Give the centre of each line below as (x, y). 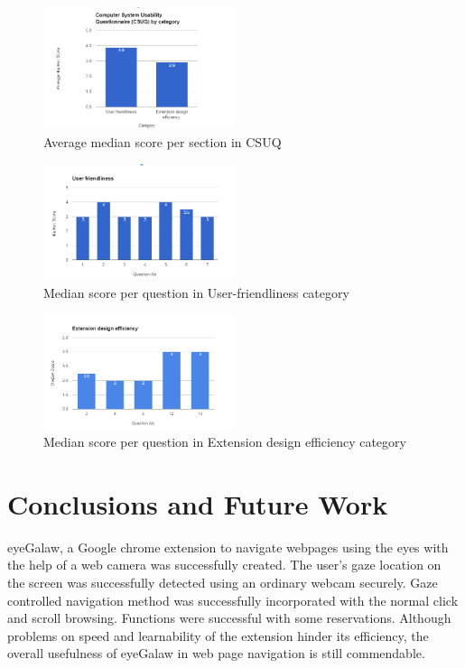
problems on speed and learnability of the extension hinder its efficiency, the (218, 635)
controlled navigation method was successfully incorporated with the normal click (233, 600)
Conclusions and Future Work (198, 503)
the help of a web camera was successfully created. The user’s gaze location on (224, 565)
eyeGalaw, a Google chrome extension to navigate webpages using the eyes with (228, 547)
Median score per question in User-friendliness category (196, 292)
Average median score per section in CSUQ (163, 141)
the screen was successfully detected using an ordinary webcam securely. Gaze (223, 582)
